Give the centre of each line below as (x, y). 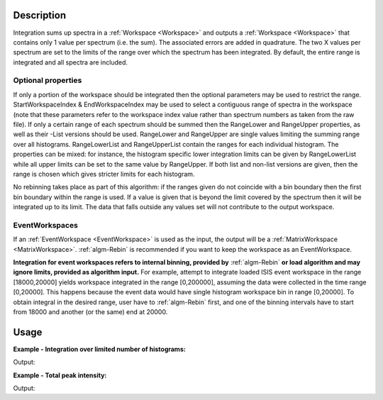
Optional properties (48, 80)
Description (40, 15)
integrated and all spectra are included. (70, 62)
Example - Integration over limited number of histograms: (99, 349)
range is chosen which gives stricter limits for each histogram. (104, 174)
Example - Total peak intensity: (60, 375)
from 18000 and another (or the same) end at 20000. (90, 312)
